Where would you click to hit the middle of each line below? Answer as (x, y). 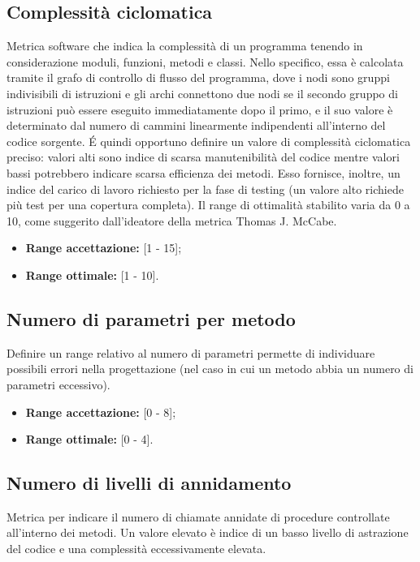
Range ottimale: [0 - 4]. (89, 439)
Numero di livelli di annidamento (149, 483)
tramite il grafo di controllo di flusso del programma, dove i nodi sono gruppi (198, 77)
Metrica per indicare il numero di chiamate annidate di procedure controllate (198, 516)
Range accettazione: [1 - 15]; (104, 248)
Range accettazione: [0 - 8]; (101, 412)
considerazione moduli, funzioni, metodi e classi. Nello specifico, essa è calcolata (205, 61)
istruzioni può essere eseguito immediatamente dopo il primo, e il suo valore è (200, 109)
